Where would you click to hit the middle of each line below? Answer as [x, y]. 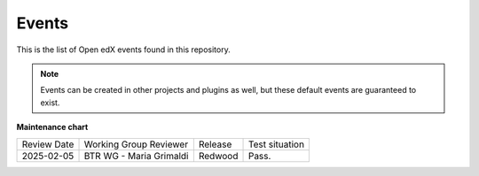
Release [215, 144]
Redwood [218, 156]
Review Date [48, 144]
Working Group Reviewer [136, 144]
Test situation [276, 144]
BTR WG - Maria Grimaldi [136, 156]
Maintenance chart [52, 127]
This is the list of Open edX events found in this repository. [123, 50]
